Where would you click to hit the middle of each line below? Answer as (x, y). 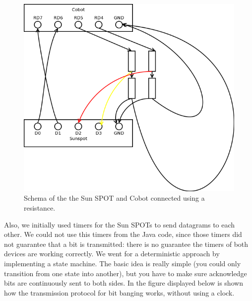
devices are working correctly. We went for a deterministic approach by (112, 254)
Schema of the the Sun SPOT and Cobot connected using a (114, 198)
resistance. (40, 208)
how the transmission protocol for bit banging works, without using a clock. (119, 292)
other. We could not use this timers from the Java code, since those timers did (123, 234)
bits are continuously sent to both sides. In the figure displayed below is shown (124, 283)
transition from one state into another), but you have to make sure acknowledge (126, 273)
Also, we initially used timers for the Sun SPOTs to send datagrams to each (120, 224)
